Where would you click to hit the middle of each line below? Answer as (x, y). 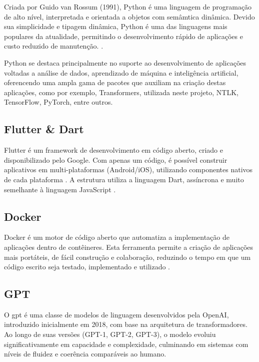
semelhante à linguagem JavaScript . (60, 189)
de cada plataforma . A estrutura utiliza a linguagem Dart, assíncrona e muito (124, 179)
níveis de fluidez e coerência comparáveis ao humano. (85, 354)
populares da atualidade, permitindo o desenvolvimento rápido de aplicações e (123, 36)
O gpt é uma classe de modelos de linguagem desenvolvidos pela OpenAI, (116, 314)
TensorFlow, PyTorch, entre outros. (58, 102)
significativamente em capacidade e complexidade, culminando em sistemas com (126, 344)
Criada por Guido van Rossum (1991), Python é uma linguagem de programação (128, 7)
